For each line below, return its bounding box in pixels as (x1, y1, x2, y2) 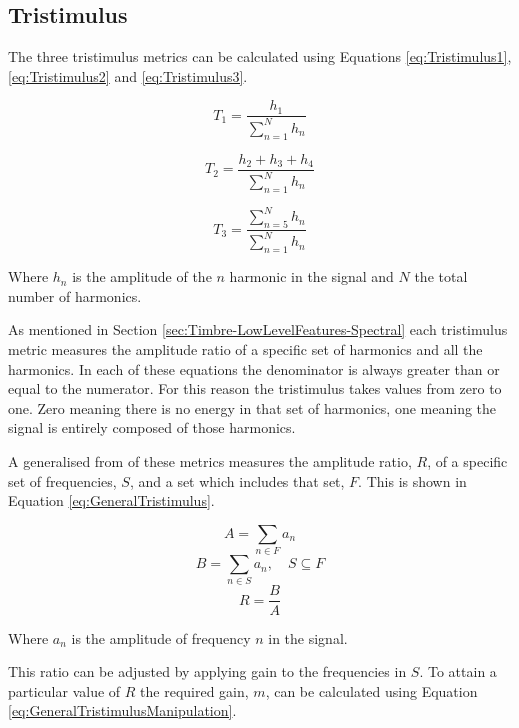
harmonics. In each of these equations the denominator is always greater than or (8, 358, 500, 379)
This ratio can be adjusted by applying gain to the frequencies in (8, 661, 407, 682)
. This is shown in (358, 470, 467, 491)
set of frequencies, (8, 470, 117, 491)
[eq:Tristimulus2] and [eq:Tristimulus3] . (8, 65, 248, 86)
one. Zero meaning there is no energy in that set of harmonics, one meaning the (8, 397, 497, 418)
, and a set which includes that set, (129, 470, 345, 491)
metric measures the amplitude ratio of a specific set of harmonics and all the (8, 339, 483, 360)
